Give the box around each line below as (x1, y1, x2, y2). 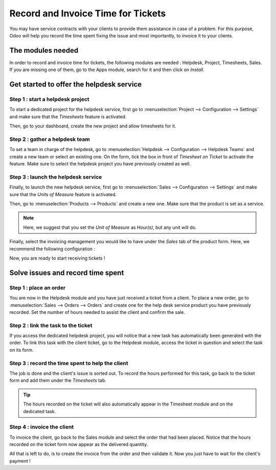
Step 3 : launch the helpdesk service (9, 173, 102, 180)
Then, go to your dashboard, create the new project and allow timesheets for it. (9, 123, 176, 129)
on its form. (9, 347, 34, 353)
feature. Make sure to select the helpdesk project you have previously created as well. (9, 161, 191, 167)
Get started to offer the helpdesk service (9, 80, 142, 89)
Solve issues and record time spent (9, 268, 124, 277)
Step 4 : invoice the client (9, 423, 74, 431)
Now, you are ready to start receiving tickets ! (9, 255, 105, 261)
